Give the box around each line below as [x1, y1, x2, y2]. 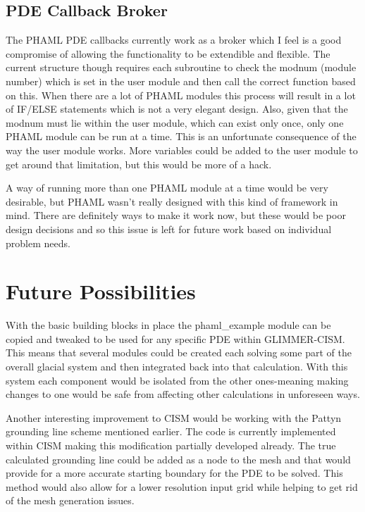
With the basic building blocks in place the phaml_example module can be [6, 318, 331, 332]
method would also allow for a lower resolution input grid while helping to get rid [6, 479, 358, 494]
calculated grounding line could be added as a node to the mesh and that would [6, 451, 351, 466]
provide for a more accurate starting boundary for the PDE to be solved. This [6, 466, 343, 480]
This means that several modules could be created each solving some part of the [6, 345, 352, 360]
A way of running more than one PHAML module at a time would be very [6, 180, 328, 195]
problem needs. [6, 235, 70, 250]
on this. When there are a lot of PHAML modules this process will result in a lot [6, 87, 356, 102]
